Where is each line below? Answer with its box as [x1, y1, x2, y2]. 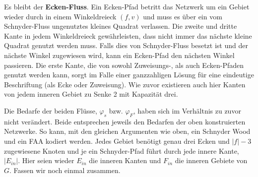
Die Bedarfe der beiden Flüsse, [4, 105, 97, 116]
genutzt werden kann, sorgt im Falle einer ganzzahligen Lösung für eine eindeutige [4, 69, 254, 80]
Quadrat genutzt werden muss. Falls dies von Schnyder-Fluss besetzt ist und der [4, 40, 248, 51]
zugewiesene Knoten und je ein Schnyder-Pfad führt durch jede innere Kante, [4, 145, 239, 156]
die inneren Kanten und [89, 155, 161, 166]
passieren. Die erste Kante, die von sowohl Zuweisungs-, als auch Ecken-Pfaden [4, 59, 244, 70]
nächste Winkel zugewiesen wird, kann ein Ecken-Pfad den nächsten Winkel [4, 50, 235, 60]
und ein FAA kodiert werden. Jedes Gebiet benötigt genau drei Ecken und [4, 135, 230, 146]
